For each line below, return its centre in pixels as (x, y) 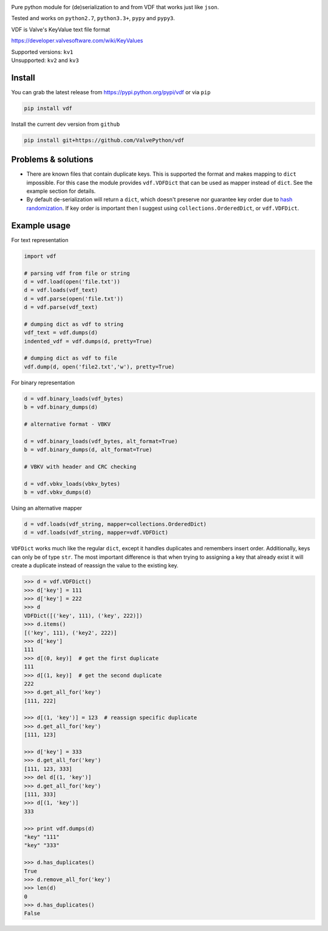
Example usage (41, 225)
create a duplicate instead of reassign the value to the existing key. (95, 566)
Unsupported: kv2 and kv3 (45, 60)
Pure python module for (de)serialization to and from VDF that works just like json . (115, 7)
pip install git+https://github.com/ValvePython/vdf (104, 140)
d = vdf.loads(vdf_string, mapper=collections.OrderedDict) (115, 524)
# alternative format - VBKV (67, 424)
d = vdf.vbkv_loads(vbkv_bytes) (72, 484)
